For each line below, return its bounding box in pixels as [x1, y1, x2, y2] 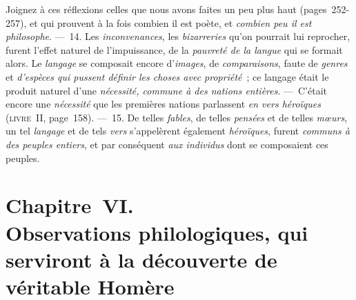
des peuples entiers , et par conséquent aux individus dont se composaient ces [6, 137, 328, 151]
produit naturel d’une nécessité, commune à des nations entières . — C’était [6, 83, 328, 97]
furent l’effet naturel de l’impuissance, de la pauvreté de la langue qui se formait [6, 42, 343, 57]
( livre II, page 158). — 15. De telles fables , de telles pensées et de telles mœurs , [6, 110, 348, 124]
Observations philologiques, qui [6, 218, 308, 246]
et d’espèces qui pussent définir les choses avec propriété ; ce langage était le [6, 69, 329, 83]
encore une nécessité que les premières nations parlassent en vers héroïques [6, 97, 321, 111]
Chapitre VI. [6, 191, 134, 219]
